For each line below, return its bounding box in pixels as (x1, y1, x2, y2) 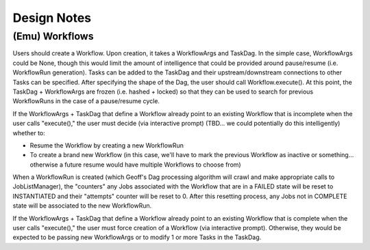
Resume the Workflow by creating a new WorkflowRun (29, 141, 184, 150)
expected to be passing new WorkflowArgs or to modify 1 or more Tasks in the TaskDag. (12, 233, 262, 242)
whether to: (12, 128, 45, 137)
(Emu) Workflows (12, 30, 94, 42)
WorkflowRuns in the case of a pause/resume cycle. (12, 97, 160, 105)
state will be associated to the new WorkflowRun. (12, 202, 152, 210)
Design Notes (12, 10, 92, 25)
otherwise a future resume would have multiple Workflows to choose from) (29, 161, 241, 169)
